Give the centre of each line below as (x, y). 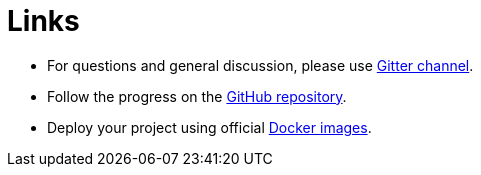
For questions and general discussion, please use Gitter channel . (260, 65)
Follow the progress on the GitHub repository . (197, 96)
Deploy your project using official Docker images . (209, 127)
